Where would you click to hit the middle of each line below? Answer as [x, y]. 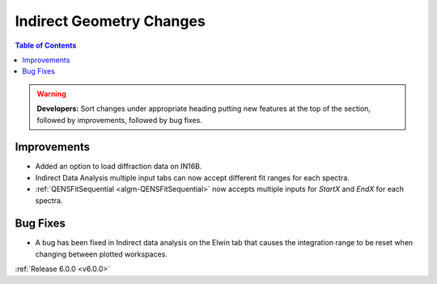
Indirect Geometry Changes [110, 21]
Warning [51, 94]
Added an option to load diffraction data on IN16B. [119, 167]
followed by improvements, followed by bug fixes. [119, 120]
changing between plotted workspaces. [101, 254]
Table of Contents [46, 45]
